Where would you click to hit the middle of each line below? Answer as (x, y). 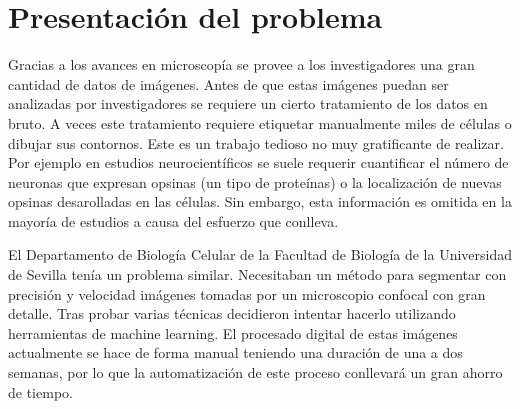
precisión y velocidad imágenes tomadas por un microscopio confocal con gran (247, 293)
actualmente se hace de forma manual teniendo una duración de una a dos (235, 352)
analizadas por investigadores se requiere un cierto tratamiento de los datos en (248, 103)
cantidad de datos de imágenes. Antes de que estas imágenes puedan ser (228, 83)
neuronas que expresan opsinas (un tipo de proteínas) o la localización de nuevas (255, 181)
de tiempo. (40, 391)
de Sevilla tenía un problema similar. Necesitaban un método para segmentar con (257, 274)
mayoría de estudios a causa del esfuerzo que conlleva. (173, 220)
